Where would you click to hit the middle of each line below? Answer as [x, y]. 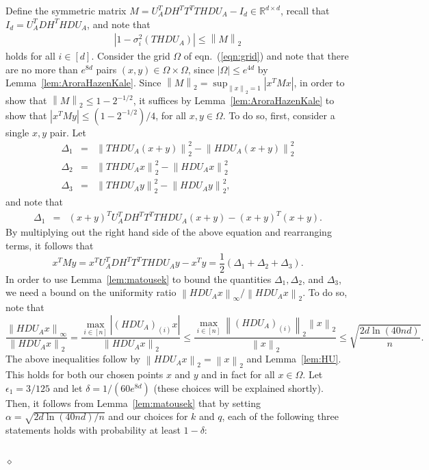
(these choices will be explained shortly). [238, 387]
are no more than [42, 69]
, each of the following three [280, 416]
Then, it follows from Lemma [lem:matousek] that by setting [133, 403]
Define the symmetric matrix [66, 10]
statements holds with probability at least [93, 430]
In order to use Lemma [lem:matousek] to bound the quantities [139, 279]
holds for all [30, 56]
